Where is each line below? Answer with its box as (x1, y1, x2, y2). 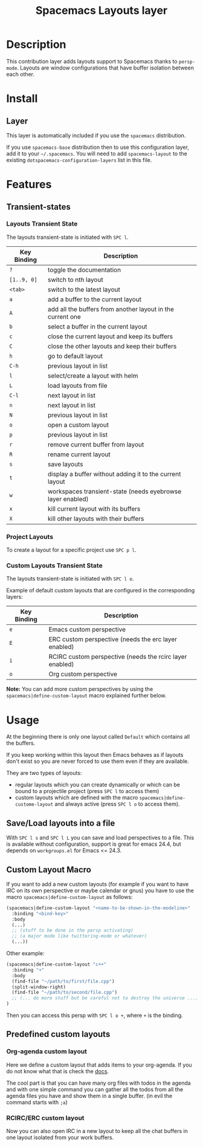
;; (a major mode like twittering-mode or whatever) (11, 933, 147, 939)
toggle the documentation (47, 266, 121, 274)
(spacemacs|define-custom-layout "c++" (6, 961, 107, 968)
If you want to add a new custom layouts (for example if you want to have (6, 880, 189, 887)
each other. (6, 70, 35, 77)
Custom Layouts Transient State (6, 561, 103, 570)
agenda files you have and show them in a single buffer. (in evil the (6, 1092, 173, 1099)
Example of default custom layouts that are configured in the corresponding (6, 587, 195, 594)
